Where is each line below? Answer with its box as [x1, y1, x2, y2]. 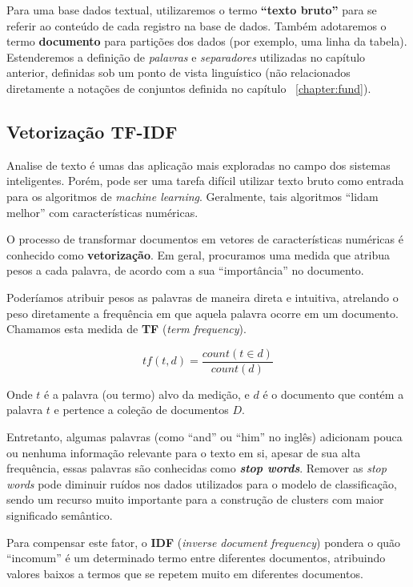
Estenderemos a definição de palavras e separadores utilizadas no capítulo [6, 48, 366, 65]
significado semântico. [6, 506, 113, 523]
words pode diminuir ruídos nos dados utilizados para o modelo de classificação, [6, 475, 397, 492]
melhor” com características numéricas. [6, 203, 198, 220]
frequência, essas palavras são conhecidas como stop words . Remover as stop [6, 460, 387, 476]
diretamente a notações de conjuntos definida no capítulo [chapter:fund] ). [6, 79, 371, 96]
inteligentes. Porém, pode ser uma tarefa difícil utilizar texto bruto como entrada [6, 172, 404, 189]
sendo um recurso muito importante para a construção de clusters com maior [6, 491, 384, 508]
